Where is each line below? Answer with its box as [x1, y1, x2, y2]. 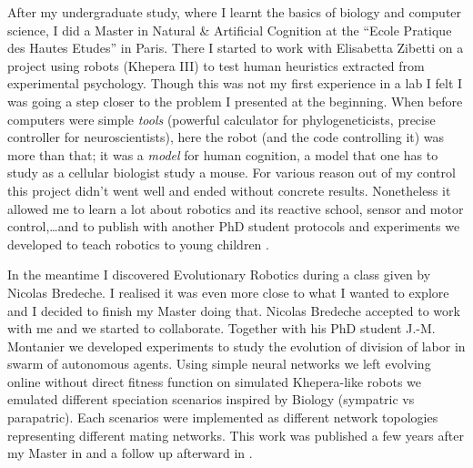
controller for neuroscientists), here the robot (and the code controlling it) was [7, 127, 445, 147]
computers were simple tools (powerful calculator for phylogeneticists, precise [7, 109, 436, 128]
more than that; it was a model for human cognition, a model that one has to [7, 145, 438, 164]
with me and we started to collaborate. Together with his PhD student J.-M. [7, 319, 436, 338]
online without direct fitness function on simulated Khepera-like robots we [7, 371, 422, 391]
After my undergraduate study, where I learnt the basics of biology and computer [7, 3, 462, 21]
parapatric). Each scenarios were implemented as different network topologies [7, 408, 438, 427]
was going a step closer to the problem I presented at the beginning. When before [7, 91, 463, 110]
